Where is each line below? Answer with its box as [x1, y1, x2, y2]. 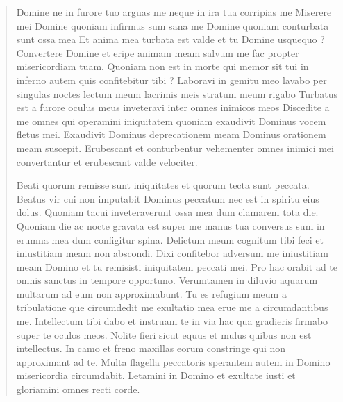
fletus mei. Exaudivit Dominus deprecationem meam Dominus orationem [16, 127, 326, 142]
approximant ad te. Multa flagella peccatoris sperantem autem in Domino [16, 354, 331, 369]
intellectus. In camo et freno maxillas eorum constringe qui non [16, 341, 286, 355]
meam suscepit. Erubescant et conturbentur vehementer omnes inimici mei [16, 140, 334, 155]
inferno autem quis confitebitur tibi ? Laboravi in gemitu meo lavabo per [16, 72, 327, 87]
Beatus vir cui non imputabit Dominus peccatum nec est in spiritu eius [16, 191, 319, 206]
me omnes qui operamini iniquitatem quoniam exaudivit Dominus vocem [16, 113, 326, 128]
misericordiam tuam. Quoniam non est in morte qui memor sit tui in [16, 59, 309, 74]
